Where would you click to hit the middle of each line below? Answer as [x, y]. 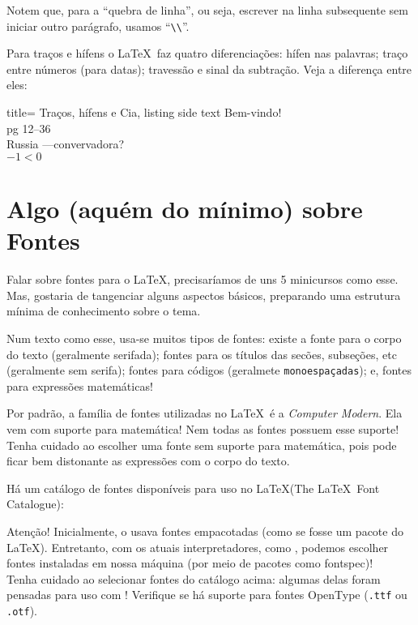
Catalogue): [35, 504]
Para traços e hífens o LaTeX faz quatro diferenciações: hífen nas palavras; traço [207, 53]
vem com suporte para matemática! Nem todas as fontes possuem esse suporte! [203, 428]
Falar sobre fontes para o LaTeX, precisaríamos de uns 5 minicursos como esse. [203, 279]
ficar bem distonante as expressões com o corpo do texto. [148, 461]
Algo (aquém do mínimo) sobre [185, 208]
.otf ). [22, 610]
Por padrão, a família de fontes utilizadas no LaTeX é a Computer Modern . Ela [205, 413]
